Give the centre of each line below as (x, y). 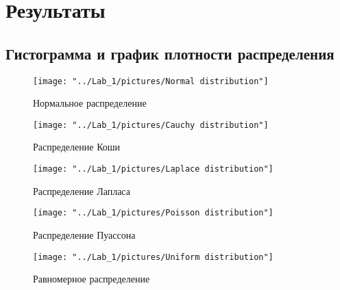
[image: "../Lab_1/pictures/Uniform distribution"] (153, 257)
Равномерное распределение (92, 279)
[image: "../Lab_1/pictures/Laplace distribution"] (153, 169)
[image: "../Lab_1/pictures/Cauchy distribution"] (151, 125)
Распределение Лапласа (82, 190)
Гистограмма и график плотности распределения (170, 53)
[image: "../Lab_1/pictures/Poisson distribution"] (153, 213)
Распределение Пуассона (84, 234)
